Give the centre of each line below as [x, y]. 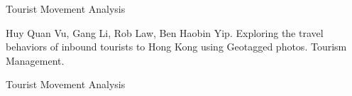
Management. [35, 60]
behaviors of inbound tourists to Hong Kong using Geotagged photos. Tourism [176, 47]
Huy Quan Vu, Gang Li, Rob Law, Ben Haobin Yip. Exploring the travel [165, 32]
